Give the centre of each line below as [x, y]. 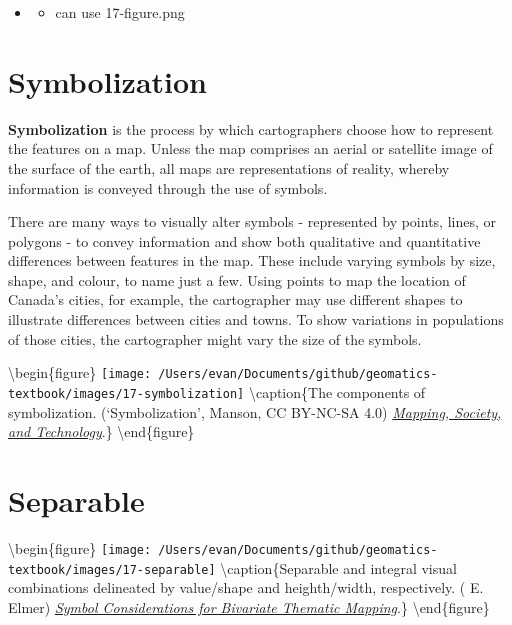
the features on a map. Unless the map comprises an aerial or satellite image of [250, 148]
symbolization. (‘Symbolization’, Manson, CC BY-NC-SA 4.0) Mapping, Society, [255, 411]
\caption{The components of [337, 391]
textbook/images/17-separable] [112, 569]
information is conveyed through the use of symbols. [168, 187]
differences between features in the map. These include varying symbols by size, [252, 260]
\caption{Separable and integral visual [338, 567]
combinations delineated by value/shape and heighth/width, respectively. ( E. [246, 587]
